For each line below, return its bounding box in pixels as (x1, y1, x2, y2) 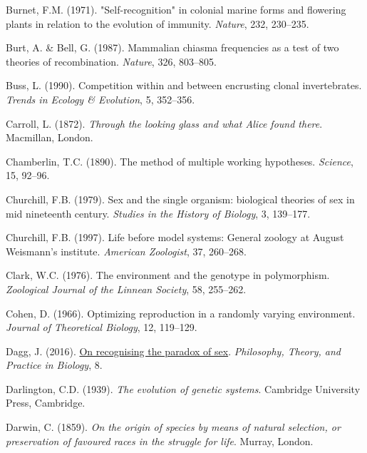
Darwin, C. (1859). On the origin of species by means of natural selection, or (6, 419, 341, 434)
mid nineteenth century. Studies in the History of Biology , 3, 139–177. (6, 205, 311, 220)
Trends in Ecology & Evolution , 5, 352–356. (6, 91, 195, 106)
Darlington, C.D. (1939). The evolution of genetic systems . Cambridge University (6, 381, 361, 396)
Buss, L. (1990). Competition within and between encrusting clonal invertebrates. (6, 78, 362, 93)
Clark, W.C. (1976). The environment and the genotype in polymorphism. (6, 268, 330, 283)
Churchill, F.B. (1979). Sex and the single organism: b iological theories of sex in (6, 191, 355, 206)
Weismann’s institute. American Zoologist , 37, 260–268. (6, 243, 247, 258)
